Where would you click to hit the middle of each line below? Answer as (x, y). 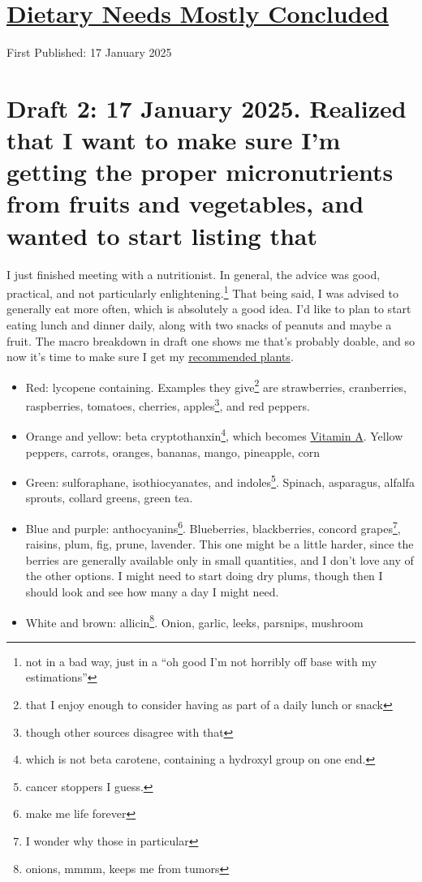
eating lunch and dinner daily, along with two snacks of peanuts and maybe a (199, 325)
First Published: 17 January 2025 (89, 52)
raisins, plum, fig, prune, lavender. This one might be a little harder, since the (220, 544)
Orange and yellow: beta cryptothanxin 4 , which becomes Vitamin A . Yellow (214, 435)
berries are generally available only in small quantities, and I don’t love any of (220, 559)
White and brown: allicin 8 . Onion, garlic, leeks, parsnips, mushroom (194, 621)
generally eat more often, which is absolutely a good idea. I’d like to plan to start (209, 309)
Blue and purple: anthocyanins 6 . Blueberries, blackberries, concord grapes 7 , (213, 527)
